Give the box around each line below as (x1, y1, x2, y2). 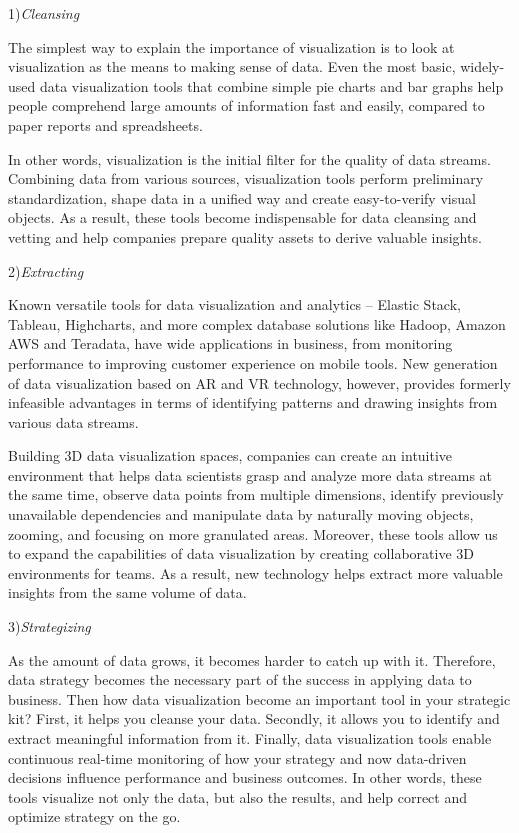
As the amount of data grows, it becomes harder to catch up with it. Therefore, (8, 649, 496, 670)
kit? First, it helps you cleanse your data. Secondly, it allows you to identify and (8, 708, 500, 729)
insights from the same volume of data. (8, 582, 247, 603)
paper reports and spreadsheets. (8, 114, 203, 135)
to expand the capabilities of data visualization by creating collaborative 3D (8, 543, 474, 564)
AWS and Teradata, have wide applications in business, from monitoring (8, 333, 453, 354)
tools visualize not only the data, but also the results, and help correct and (8, 786, 468, 807)
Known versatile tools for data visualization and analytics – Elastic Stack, (8, 294, 461, 315)
